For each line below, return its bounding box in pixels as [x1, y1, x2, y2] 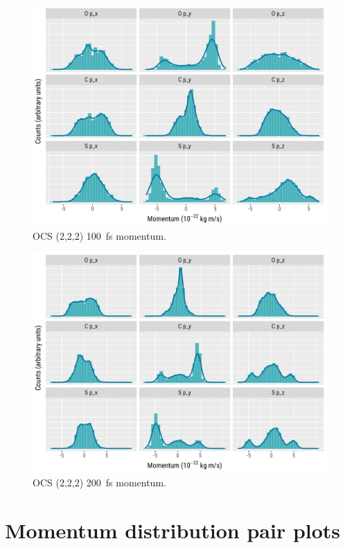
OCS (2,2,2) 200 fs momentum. [33, 475, 166, 489]
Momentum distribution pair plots [5, 515, 341, 544]
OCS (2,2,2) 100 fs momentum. [33, 228, 166, 242]
